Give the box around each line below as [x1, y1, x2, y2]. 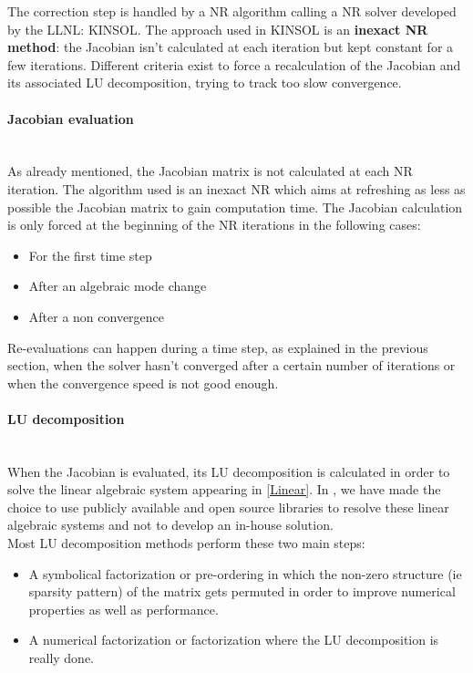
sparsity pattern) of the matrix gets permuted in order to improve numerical [28, 582, 456, 601]
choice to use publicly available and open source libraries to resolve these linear [7, 497, 449, 516]
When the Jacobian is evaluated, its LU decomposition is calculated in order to [7, 461, 450, 481]
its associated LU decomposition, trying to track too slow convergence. [7, 73, 402, 92]
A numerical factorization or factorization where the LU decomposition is [28, 630, 439, 649]
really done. [28, 648, 95, 668]
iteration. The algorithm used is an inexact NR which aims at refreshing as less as [7, 179, 466, 198]
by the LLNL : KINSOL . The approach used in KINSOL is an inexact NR [7, 19, 428, 38]
